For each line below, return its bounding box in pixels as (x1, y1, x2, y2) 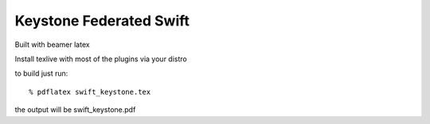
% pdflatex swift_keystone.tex (29, 87, 151, 96)
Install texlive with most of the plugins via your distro (14, 54, 187, 64)
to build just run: (14, 68, 68, 79)
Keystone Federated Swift (14, 12, 190, 29)
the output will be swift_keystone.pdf (14, 105, 136, 114)
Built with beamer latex (14, 40, 91, 49)
